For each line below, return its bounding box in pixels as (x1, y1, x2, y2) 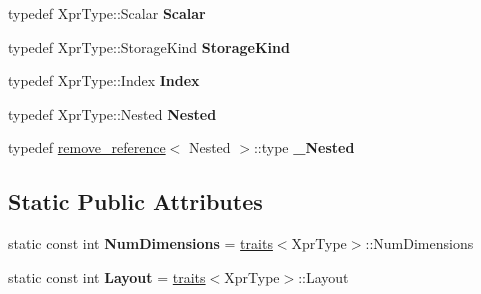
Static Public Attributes (8, 186, 263, 217)
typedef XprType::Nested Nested (8, 103, 217, 124)
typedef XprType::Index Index (8, 70, 200, 91)
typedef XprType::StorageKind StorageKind (8, 36, 290, 57)
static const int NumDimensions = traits (8, 233, 273, 254)
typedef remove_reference (8, 137, 166, 158)
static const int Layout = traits (8, 266, 206, 287)
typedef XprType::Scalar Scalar (8, 3, 206, 23)
